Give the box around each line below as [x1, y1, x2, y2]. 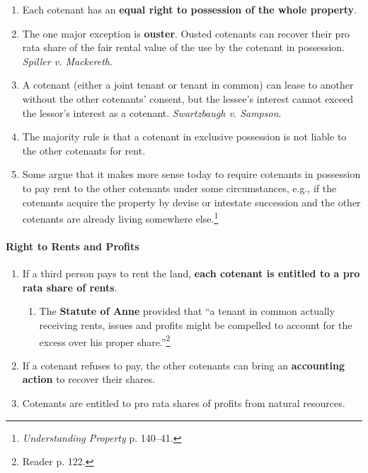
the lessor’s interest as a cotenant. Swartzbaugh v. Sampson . [22, 105, 282, 120]
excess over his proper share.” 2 [39, 332, 171, 349]
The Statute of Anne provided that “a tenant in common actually [39, 304, 335, 318]
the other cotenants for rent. [22, 143, 146, 157]
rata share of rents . [22, 279, 117, 294]
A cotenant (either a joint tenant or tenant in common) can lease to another [22, 77, 354, 92]
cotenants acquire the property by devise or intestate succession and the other [22, 194, 361, 209]
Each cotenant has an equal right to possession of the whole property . [22, 2, 357, 16]
